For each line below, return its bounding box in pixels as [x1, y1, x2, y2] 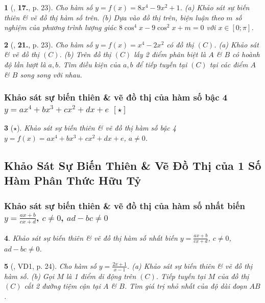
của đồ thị [218, 270, 249, 281]
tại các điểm [209, 59, 248, 69]
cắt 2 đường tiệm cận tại [24, 281, 101, 291]
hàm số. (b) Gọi [4, 270, 55, 281]
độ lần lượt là [4, 59, 46, 69]
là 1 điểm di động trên [66, 270, 136, 281]
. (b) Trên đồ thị [59, 49, 111, 60]
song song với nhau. [20, 69, 82, 80]
